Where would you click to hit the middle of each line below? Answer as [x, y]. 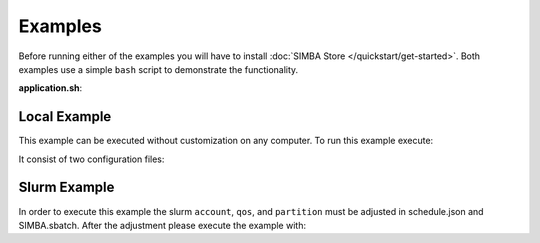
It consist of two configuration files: [91, 159]
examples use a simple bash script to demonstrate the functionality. [158, 69]
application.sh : [50, 88]
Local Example [65, 116]
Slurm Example [66, 187]
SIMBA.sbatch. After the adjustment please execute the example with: [162, 225]
